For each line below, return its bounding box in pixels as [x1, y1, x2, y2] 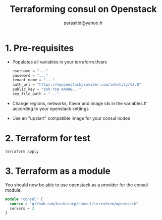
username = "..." [12, 68, 49, 73]
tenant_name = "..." [12, 78, 55, 83]
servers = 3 [9, 206, 35, 211]
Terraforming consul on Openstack [9, 3, 157, 15]
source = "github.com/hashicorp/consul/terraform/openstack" [9, 201, 139, 206]
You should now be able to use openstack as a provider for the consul [5, 182, 148, 188]
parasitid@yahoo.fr [63, 20, 103, 26]
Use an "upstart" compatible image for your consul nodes [12, 115, 130, 121]
